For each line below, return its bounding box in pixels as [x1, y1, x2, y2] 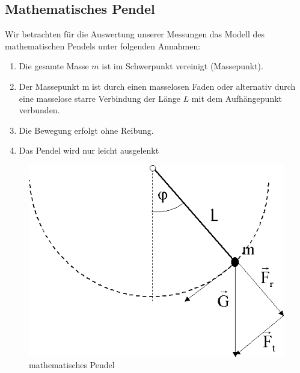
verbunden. [19, 104, 60, 116]
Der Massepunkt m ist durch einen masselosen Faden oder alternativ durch [19, 80, 296, 92]
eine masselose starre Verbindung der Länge [19, 92, 180, 104]
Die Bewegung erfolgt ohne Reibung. [19, 124, 154, 136]
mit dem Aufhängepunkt [191, 92, 283, 104]
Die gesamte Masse [19, 60, 89, 72]
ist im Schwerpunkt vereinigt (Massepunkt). [102, 60, 263, 72]
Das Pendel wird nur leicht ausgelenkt [19, 144, 159, 157]
